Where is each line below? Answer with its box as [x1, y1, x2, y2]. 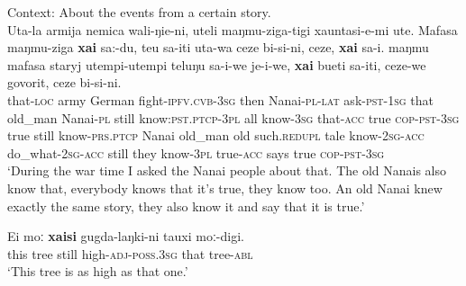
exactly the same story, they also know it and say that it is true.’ [7, 196, 365, 215]
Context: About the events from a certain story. [7, 3, 271, 21]
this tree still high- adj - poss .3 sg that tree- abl [7, 244, 253, 263]
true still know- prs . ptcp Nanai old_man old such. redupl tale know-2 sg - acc [7, 126, 425, 145]
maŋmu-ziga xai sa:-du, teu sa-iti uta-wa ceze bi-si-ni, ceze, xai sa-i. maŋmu [7, 38, 429, 57]
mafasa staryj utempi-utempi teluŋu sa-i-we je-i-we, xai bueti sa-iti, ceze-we [7, 55, 426, 74]
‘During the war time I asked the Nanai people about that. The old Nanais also [7, 161, 447, 180]
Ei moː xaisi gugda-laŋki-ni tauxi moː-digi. [7, 227, 244, 246]
